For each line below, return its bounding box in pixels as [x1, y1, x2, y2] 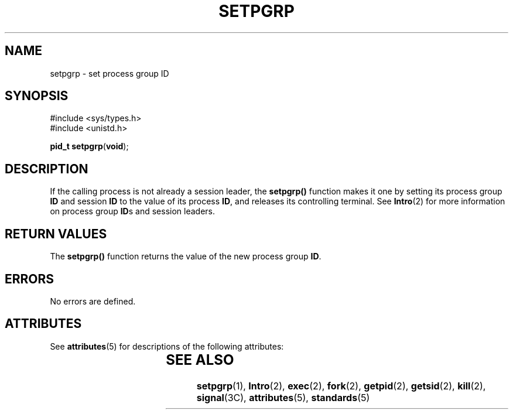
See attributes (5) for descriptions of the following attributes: [50, 341, 284, 351]
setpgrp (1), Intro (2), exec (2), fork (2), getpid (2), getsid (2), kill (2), [196, 379, 486, 392]
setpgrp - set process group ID [50, 68, 169, 78]
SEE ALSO [166, 351, 234, 368]
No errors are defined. [50, 296, 136, 306]
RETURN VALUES [5, 226, 107, 241]
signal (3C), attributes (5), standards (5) [196, 391, 370, 403]
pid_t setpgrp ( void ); [50, 141, 129, 152]
